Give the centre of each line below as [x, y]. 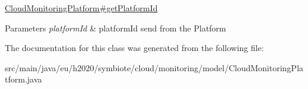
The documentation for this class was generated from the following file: [134, 48]
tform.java [24, 79]
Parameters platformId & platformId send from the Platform [116, 28]
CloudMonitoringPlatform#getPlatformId [81, 8]
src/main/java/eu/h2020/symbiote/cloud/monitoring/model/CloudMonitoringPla [154, 67]
